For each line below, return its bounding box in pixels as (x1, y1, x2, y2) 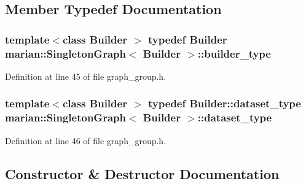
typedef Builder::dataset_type (148, 96, 301, 111)
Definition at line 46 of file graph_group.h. (5, 134, 167, 147)
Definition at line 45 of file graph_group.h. (5, 69, 167, 82)
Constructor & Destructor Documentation (5, 164, 280, 183)
